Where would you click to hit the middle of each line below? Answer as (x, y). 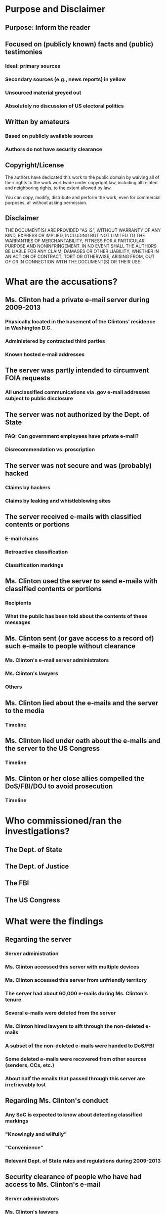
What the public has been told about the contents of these (76, 616)
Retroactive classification (37, 552)
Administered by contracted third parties (55, 341)
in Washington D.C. (29, 328)
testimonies (24, 52)
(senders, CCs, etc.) (30, 1065)
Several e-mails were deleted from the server (61, 1013)
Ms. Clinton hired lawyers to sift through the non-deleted (75, 1026)
